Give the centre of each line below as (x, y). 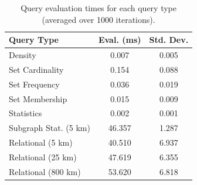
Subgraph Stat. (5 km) (50, 128)
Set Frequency (34, 84)
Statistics (26, 113)
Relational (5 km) (41, 142)
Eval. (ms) (120, 40)
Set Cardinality (36, 69)
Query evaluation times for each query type (98, 8)
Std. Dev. (169, 40)
